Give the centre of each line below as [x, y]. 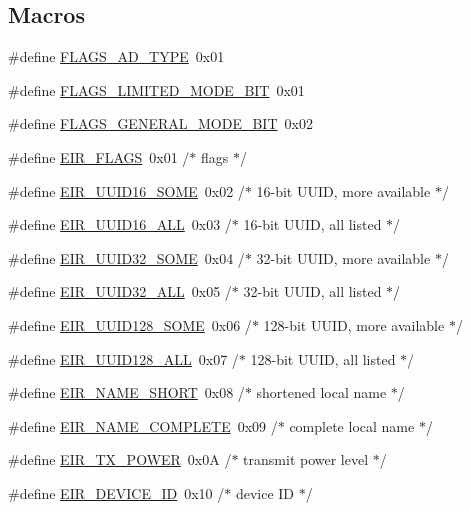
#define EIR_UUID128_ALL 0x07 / [123, 358]
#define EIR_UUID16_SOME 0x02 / [126, 190]
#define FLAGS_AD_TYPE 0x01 [116, 56]
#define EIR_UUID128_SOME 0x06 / [130, 324]
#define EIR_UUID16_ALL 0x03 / [120, 224]
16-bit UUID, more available [343, 190]
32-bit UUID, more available [343, 257]
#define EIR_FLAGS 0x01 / [99, 156]
